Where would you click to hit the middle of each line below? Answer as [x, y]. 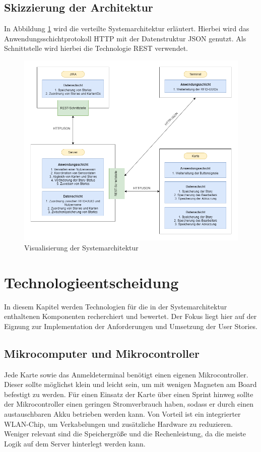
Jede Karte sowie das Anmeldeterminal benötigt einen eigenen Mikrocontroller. [126, 374]
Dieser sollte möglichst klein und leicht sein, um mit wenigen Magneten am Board [130, 384]
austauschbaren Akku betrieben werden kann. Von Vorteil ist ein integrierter [122, 414]
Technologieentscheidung [91, 282]
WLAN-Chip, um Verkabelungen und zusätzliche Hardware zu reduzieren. [118, 424]
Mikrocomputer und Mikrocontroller [102, 353]
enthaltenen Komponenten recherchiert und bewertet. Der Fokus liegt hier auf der [130, 316]
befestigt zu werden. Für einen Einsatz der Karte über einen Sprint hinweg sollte [129, 394]
